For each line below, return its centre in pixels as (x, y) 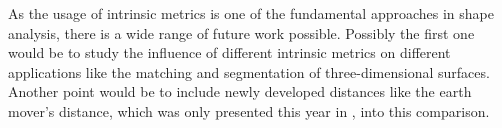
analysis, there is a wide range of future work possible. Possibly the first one (241, 32)
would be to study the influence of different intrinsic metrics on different (229, 52)
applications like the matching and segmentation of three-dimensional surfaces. (249, 71)
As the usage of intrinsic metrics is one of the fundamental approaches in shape (251, 13)
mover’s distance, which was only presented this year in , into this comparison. (249, 110)
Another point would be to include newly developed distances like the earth (240, 91)
